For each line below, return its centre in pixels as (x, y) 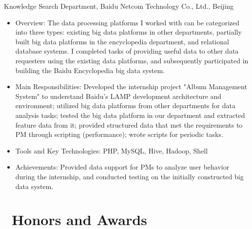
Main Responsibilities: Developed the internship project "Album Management (131, 86)
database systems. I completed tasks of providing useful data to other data (127, 51)
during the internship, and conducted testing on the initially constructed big (129, 176)
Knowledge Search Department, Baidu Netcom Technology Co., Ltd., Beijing (119, 6)
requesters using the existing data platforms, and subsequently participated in (132, 60)
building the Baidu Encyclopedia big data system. (90, 70)
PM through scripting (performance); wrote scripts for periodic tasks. (119, 134)
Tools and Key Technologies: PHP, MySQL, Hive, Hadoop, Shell (112, 150)
